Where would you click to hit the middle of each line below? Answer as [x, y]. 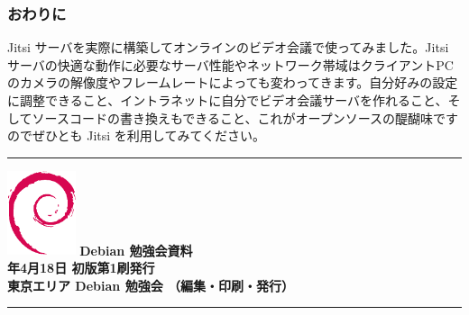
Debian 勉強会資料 [136, 250]
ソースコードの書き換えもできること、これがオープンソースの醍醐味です [245, 117]
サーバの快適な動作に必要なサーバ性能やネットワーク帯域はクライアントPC [230, 64]
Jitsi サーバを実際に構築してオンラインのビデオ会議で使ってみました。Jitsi [228, 47]
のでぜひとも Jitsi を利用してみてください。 [137, 135]
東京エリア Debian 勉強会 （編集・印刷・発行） [151, 285]
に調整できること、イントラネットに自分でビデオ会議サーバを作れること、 [228, 100]
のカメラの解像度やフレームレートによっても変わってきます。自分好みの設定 [233, 82]
